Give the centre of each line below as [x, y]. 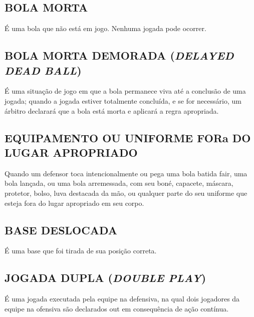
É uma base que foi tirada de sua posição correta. [81, 251]
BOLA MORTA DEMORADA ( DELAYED [119, 55]
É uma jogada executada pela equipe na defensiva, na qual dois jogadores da [122, 299]
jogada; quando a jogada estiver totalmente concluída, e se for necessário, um [123, 100]
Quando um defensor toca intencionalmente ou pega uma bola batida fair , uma [126, 173]
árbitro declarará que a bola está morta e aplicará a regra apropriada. [112, 110]
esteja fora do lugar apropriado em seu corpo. [74, 203]
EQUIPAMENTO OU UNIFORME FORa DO [128, 137]
